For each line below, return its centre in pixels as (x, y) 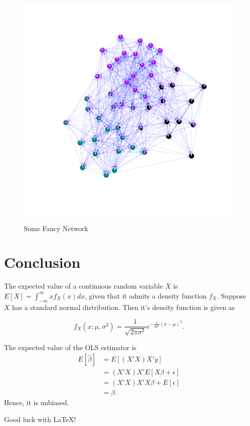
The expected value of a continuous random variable (84, 286)
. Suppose (231, 295)
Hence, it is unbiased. (36, 402)
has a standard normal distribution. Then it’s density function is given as (124, 307)
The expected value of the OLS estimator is (70, 347)
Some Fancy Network (56, 228)
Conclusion (42, 262)
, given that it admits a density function (146, 295)
